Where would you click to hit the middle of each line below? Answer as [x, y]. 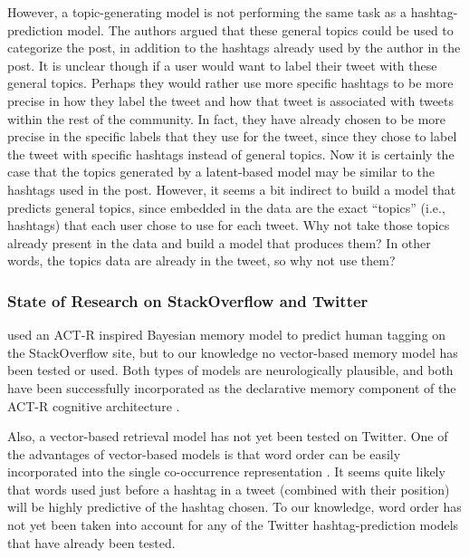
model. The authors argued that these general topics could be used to [260, 29]
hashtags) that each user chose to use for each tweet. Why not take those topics [229, 225]
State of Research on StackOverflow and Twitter [188, 300]
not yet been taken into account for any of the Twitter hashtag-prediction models [233, 525]
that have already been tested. [91, 542]
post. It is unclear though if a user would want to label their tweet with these [222, 65]
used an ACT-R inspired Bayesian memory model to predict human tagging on [227, 335]
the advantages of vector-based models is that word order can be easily [204, 453]
